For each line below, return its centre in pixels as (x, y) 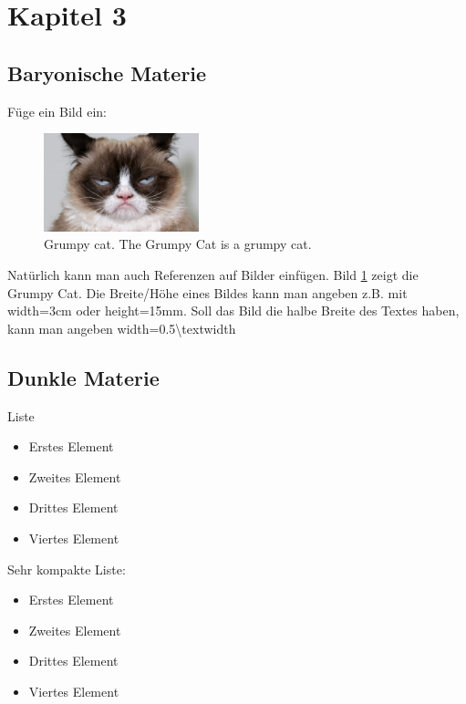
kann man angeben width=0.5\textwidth (122, 328)
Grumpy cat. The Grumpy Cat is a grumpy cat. (178, 244)
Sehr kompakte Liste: (67, 569)
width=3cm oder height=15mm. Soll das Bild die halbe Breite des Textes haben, (233, 311)
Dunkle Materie (83, 377)
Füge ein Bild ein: (57, 111)
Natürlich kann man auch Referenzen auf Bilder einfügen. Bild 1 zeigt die (213, 274)
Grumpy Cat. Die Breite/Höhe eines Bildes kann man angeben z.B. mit (207, 292)
